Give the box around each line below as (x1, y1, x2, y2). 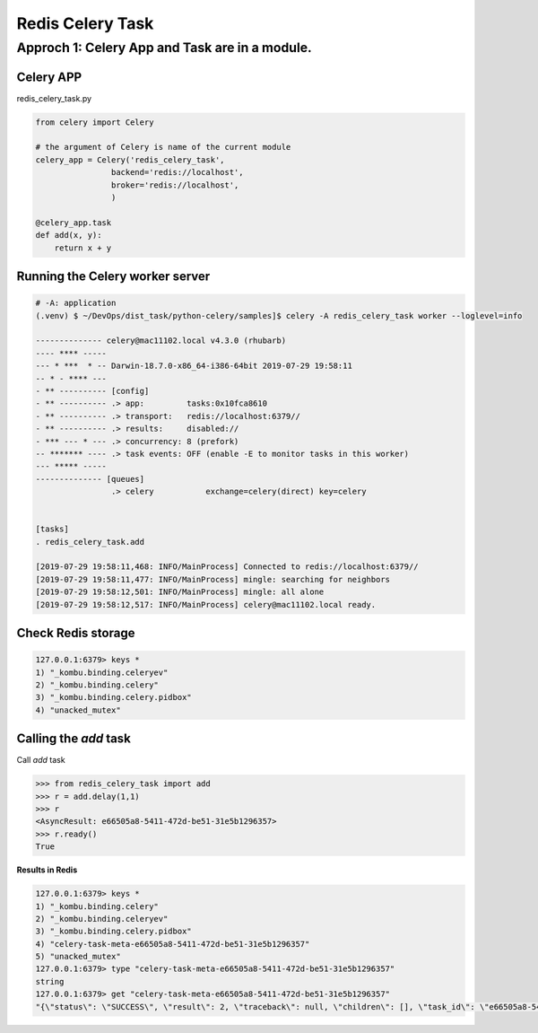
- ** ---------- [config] (35, 386, 150, 396)
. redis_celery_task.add (35, 537, 145, 547)
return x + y (54, 242, 112, 253)
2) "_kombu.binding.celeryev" (35, 914, 169, 924)
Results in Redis (16, 864, 78, 875)
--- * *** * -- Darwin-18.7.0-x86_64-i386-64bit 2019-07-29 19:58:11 (35, 361, 353, 372)
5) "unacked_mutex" (35, 951, 121, 962)
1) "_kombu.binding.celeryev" (35, 667, 169, 678)
